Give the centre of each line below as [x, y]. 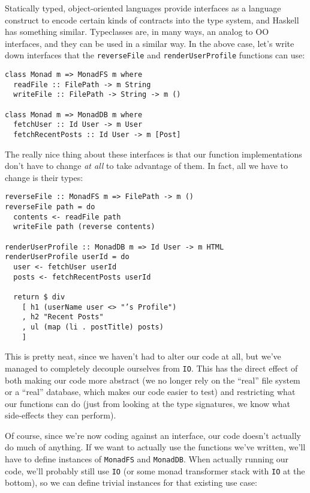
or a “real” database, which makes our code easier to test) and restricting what [150, 392]
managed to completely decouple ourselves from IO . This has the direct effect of [151, 368]
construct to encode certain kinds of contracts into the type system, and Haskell [152, 20]
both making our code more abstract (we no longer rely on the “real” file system [153, 380]
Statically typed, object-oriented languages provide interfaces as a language [143, 8]
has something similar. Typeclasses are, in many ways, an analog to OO [137, 32]
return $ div [39, 297]
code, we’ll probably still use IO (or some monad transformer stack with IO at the [155, 470]
